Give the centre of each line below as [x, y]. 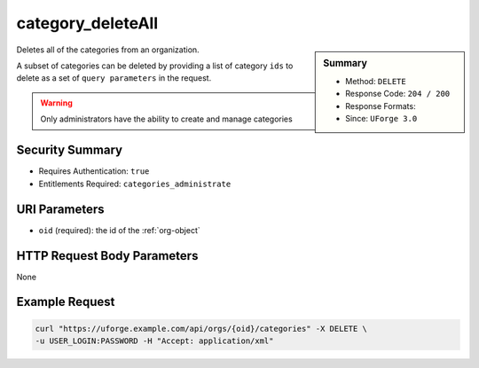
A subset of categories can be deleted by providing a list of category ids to [155, 66]
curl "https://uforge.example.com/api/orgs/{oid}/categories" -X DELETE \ [201, 329]
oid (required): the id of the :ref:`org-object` [120, 230]
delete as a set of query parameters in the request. [114, 78]
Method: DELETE [376, 81]
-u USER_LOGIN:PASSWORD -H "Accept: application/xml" [154, 341]
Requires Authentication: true [94, 171]
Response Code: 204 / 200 [398, 94]
